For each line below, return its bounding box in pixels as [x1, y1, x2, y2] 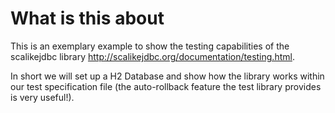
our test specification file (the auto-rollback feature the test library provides [10, 80, 322, 92]
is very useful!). [10, 91, 75, 103]
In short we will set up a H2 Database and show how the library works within [10, 70, 325, 82]
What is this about [10, 7, 165, 30]
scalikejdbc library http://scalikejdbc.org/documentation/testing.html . [10, 50, 295, 62]
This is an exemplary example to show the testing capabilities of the [10, 40, 290, 52]
